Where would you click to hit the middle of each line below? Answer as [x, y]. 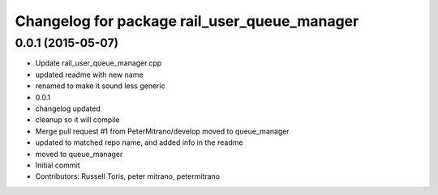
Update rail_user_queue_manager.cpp [99, 63]
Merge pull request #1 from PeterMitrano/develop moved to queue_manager [162, 131]
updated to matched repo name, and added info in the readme [139, 142]
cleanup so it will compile [77, 120]
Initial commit [58, 165]
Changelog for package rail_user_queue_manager [187, 21]
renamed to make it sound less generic [100, 86]
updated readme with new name [89, 74]
